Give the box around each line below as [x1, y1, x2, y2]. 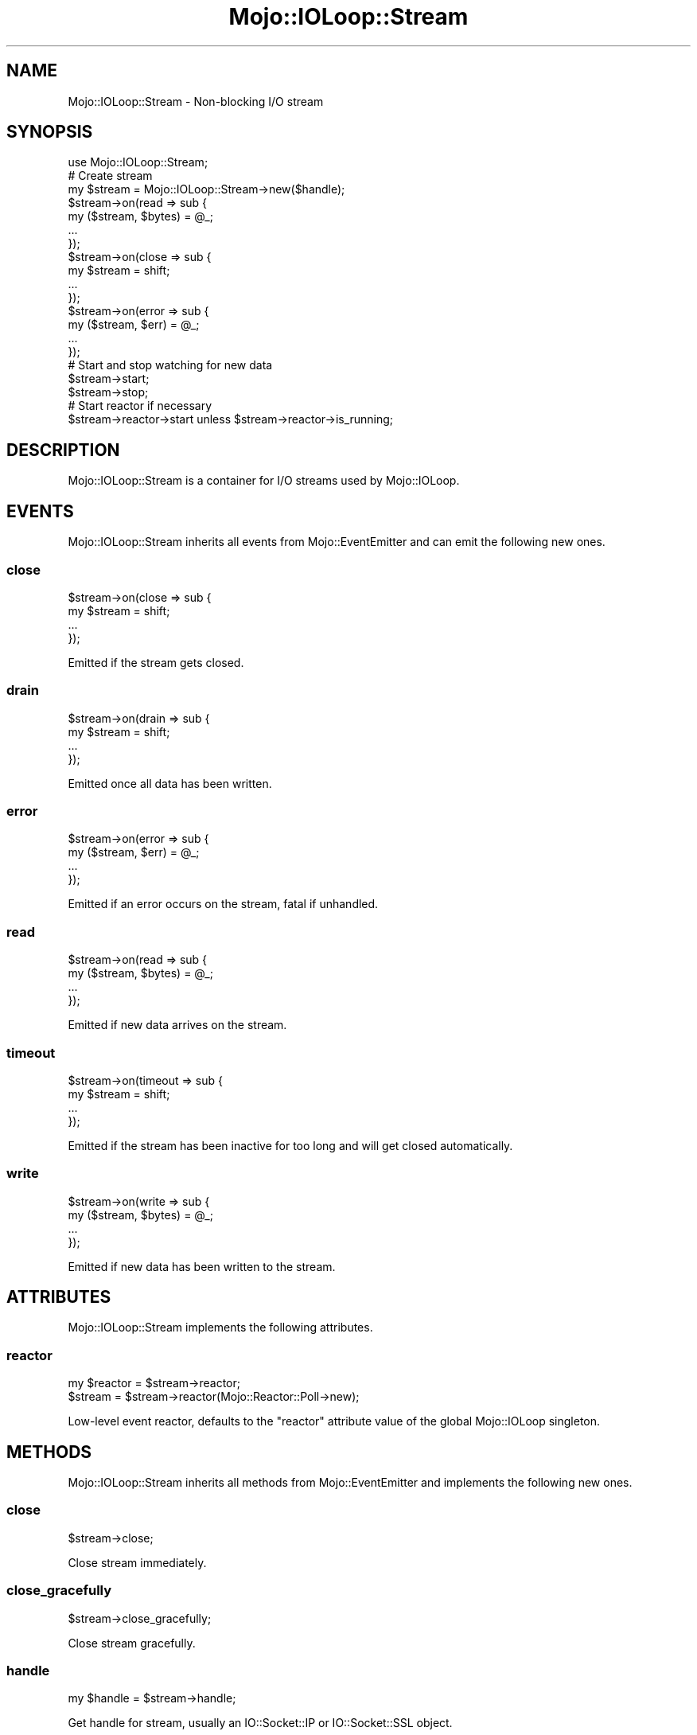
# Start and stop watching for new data [68, 358, 273, 372]
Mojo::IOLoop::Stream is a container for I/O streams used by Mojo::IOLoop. [68, 474, 460, 488]
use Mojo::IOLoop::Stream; [68, 155, 208, 170]
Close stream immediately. [68, 1555, 207, 1569]
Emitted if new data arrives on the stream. [68, 1018, 287, 1032]
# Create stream [68, 169, 153, 183]
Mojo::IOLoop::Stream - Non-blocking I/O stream [68, 94, 324, 108]
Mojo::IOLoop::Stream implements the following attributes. [68, 1320, 373, 1335]
